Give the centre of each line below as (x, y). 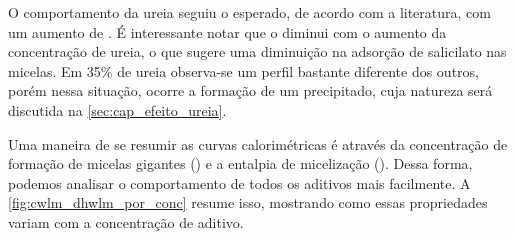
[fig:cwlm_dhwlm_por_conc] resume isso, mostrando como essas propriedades (248, 202)
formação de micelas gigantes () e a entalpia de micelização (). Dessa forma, (240, 163)
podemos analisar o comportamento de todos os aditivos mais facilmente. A (239, 182)
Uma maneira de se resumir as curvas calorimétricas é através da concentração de (258, 143)
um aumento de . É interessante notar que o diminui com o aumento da (227, 31)
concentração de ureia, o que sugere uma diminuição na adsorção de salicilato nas (257, 51)
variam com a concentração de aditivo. (126, 221)
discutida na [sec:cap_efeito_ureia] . (117, 109)
